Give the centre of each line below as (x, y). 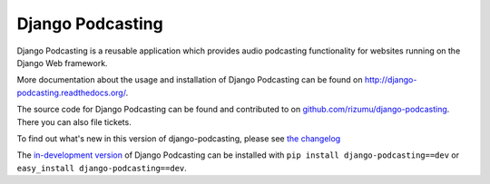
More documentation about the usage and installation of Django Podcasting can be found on (190, 80)
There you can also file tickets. (74, 121)
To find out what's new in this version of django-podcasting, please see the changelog (179, 138)
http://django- (391, 80)
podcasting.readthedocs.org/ (71, 92)
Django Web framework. (62, 63)
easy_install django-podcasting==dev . (102, 168)
